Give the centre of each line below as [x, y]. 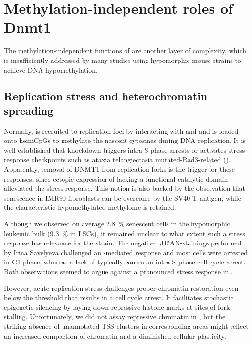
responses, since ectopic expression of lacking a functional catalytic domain [116, 178]
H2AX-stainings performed [201, 243]
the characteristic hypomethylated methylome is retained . [90, 207]
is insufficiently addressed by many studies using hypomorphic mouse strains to [123, 60]
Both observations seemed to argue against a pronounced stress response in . [118, 271]
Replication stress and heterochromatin [106, 96]
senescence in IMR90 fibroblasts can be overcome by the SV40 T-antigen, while [123, 197]
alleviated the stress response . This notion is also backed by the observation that [125, 188]
